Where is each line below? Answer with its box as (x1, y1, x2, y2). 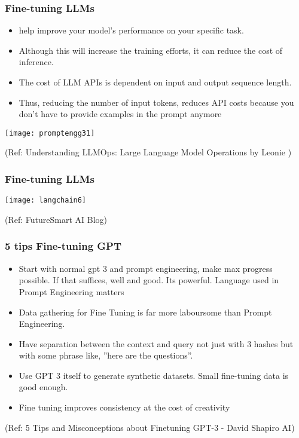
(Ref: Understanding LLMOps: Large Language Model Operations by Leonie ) (5, 146, 292, 158)
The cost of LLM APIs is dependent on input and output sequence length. (19, 76, 292, 88)
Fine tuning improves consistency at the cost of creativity (19, 401, 230, 414)
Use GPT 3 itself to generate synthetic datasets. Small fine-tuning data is (19, 369, 289, 381)
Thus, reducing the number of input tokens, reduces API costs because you (19, 96, 294, 108)
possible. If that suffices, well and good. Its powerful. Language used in (19, 274, 279, 286)
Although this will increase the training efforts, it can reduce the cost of (19, 44, 283, 56)
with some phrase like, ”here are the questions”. (19, 349, 193, 362)
